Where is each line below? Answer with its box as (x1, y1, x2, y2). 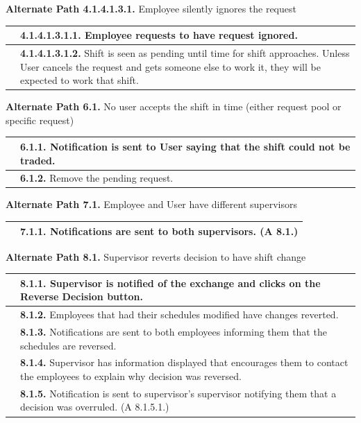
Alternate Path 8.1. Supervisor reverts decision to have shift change (6, 249, 306, 264)
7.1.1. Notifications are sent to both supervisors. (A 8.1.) (20, 223, 299, 238)
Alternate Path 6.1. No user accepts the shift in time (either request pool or (6, 99, 342, 114)
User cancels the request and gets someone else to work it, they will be (20, 59, 321, 74)
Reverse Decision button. (20, 289, 144, 304)
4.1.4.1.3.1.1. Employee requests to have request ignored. (20, 28, 298, 42)
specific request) (6, 112, 74, 127)
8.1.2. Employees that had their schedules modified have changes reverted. (20, 307, 339, 322)
